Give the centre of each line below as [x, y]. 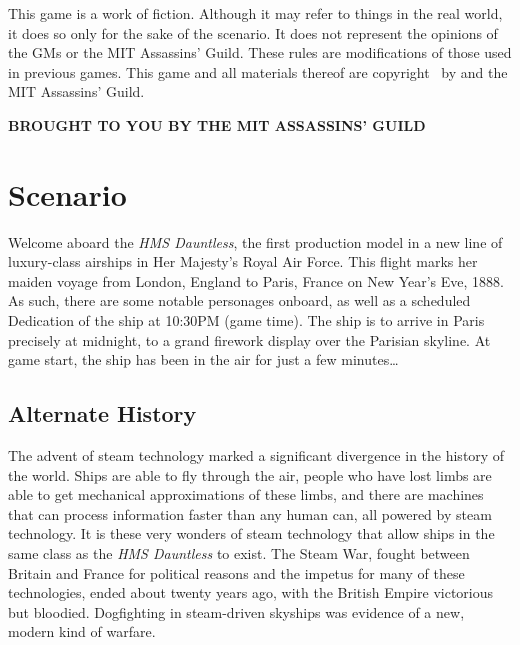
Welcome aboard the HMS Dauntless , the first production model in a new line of [255, 241]
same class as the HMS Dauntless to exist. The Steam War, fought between [239, 553]
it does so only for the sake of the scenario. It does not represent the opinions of [253, 32]
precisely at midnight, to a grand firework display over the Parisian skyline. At [249, 339]
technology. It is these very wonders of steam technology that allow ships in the [251, 533]
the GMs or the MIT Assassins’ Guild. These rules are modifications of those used [260, 52]
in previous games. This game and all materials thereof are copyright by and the [258, 71]
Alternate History [102, 413]
